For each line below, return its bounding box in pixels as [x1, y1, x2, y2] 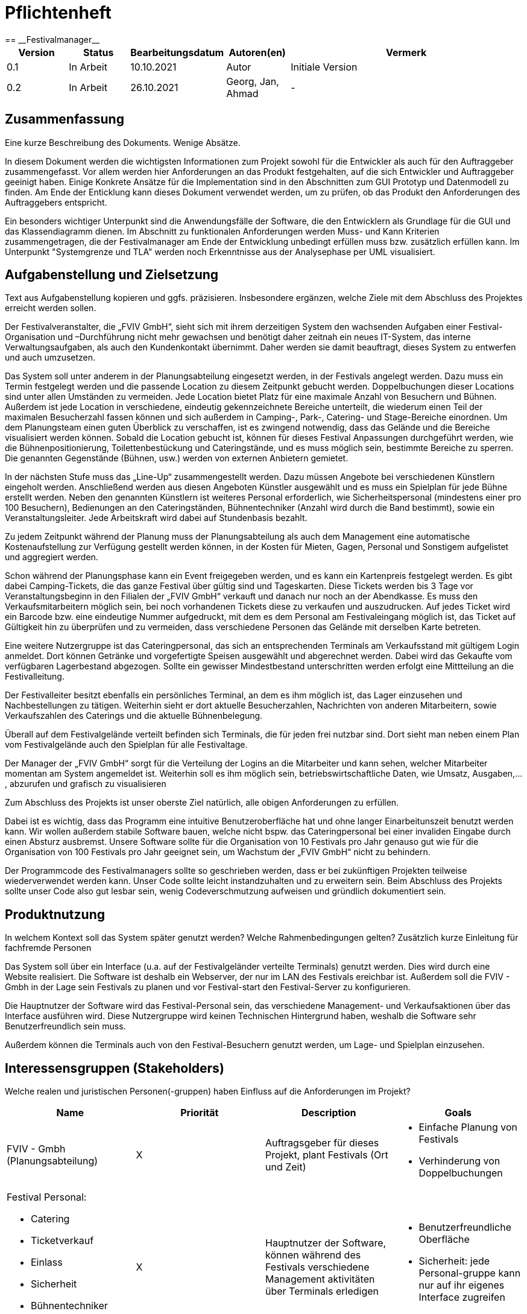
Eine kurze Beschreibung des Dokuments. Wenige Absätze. [5, 137, 241, 148]
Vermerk [385, 46, 427, 58]
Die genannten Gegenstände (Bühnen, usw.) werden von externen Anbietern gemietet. [5, 453, 349, 464]
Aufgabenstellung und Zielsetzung [5, 267, 219, 283]
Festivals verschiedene [265, 1261, 370, 1274]
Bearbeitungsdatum [130, 46, 224, 58]
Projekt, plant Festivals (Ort [265, 1149, 388, 1161]
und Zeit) [265, 1161, 306, 1173]
